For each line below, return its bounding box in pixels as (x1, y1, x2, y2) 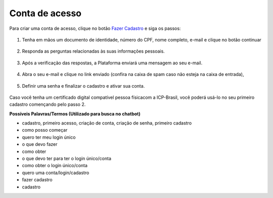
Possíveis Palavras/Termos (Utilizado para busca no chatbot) (9, 110, 141, 116)
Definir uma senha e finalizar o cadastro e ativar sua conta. (22, 83, 145, 89)
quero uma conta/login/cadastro (22, 170, 89, 176)
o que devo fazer (22, 141, 58, 147)
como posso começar (22, 127, 68, 133)
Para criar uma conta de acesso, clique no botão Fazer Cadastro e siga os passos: (9, 25, 181, 31)
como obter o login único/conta (22, 163, 88, 169)
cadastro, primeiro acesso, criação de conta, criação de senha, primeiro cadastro (22, 120, 192, 126)
